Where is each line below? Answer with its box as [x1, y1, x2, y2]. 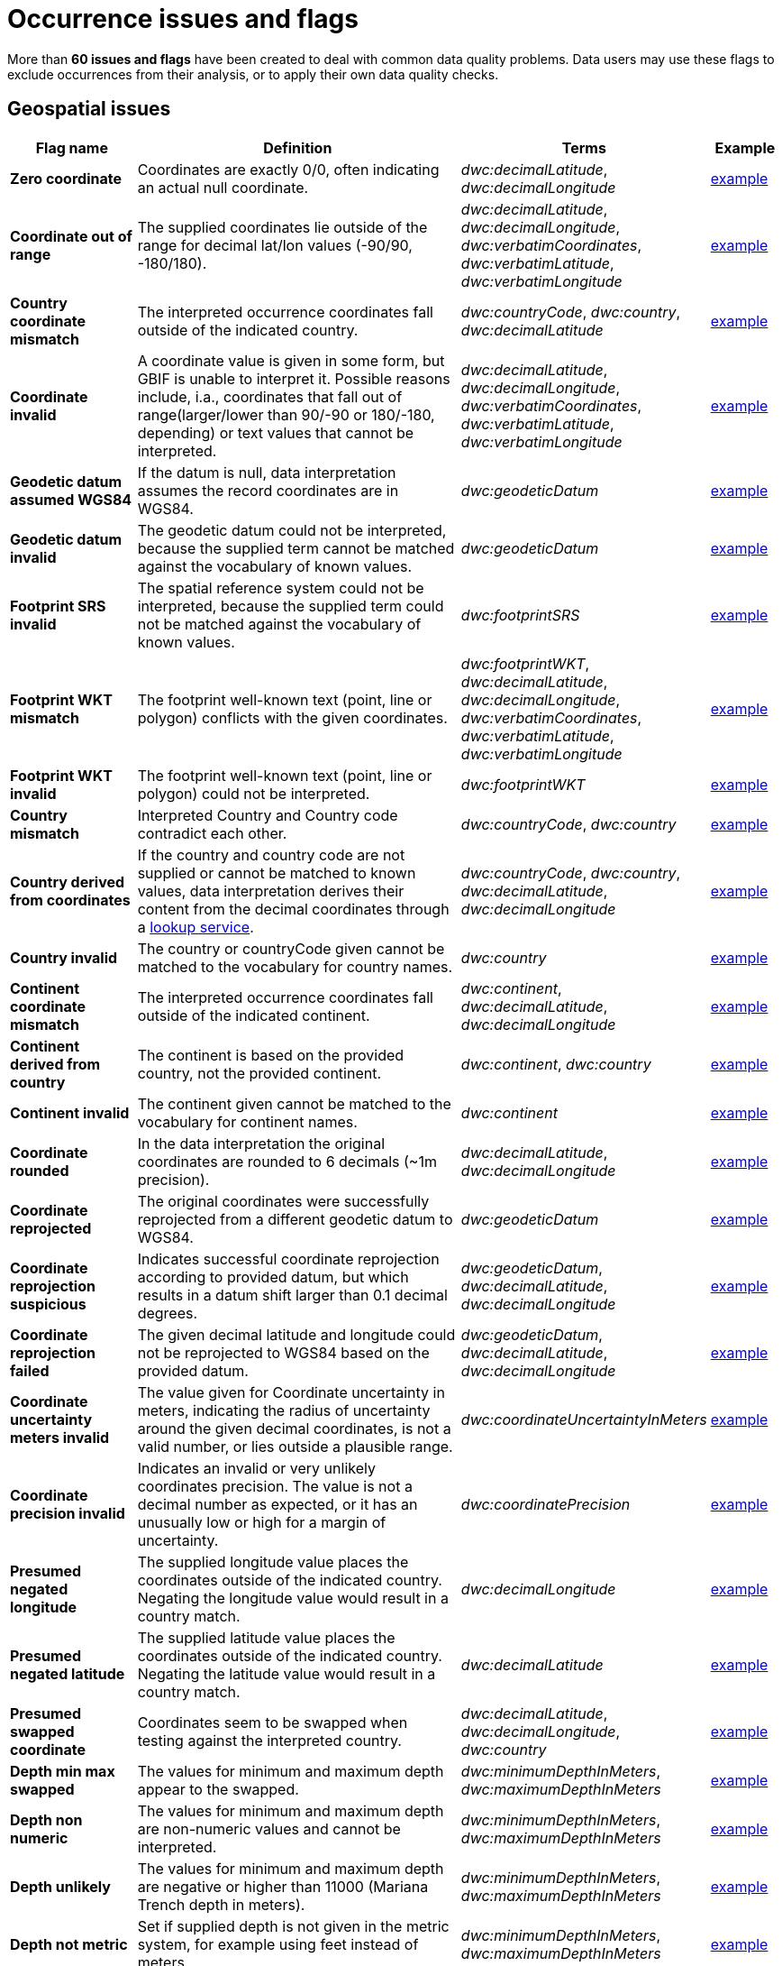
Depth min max [10, 1761, 115, 1780]
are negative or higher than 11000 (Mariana [137, 1877, 429, 1896]
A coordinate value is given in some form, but [137, 351, 445, 370]
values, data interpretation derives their [137, 881, 405, 900]
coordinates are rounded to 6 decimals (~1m [137, 1152, 437, 1171]
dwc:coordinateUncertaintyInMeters [460, 1410, 707, 1429]
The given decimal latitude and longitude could [137, 1325, 456, 1344]
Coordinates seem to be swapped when [137, 1713, 408, 1732]
